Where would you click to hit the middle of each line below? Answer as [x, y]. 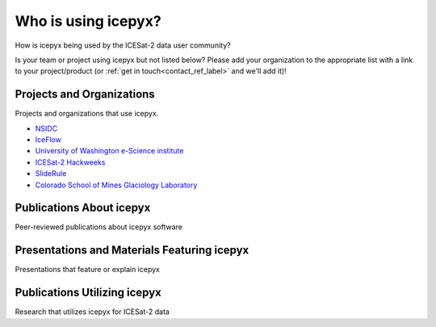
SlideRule [51, 174]
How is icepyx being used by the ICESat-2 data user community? [123, 45]
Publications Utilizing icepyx [88, 293]
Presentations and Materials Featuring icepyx [132, 250]
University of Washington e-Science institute [109, 151]
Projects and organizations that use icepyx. [87, 114]
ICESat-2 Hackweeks [70, 162]
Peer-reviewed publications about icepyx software [99, 227]
